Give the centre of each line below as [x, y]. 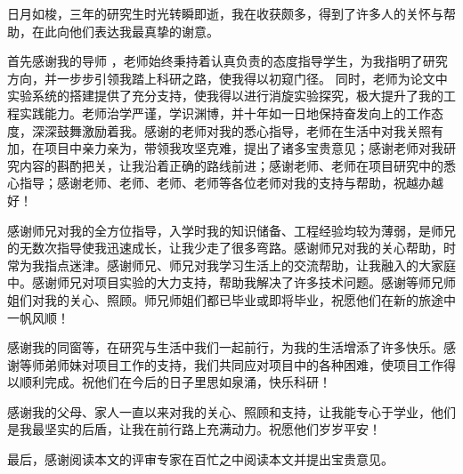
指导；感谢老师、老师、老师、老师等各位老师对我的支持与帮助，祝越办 [225, 183]
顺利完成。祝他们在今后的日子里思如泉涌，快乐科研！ [175, 382]
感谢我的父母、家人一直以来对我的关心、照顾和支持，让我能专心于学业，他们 [231, 411]
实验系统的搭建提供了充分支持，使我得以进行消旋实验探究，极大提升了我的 [225, 96]
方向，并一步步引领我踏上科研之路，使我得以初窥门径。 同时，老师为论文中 [227, 78]
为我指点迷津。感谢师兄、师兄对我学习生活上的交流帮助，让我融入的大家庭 [237, 265]
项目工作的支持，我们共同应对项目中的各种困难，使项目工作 [268, 364]
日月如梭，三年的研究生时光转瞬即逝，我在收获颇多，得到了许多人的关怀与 [225, 13]
